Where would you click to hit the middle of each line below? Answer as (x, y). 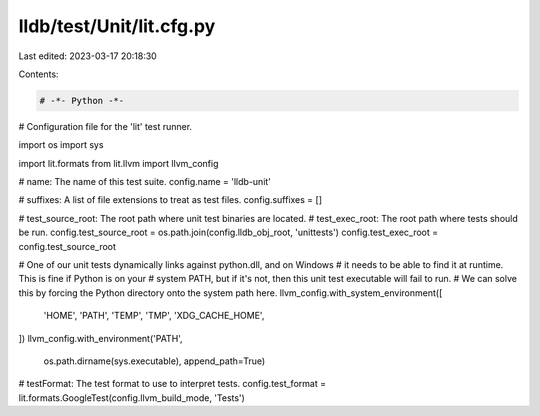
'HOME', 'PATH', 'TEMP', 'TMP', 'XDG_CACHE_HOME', (154, 316)
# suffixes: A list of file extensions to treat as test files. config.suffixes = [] (170, 200)
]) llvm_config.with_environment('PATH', (101, 338)
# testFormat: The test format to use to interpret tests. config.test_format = (172, 384)
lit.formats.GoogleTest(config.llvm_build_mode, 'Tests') (131, 397)
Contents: (38, 74)
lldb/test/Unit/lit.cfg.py (117, 26)
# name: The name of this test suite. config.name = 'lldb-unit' (145, 182)
